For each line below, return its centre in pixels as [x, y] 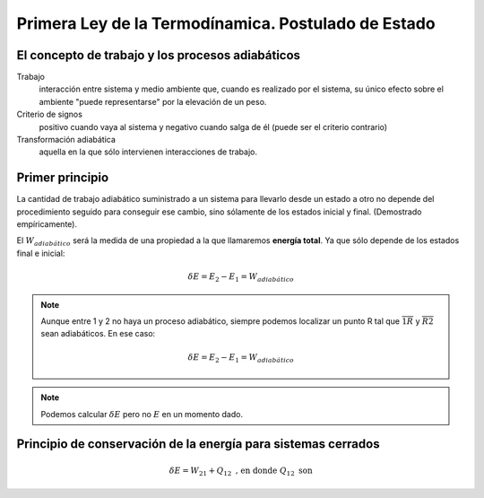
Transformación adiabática [66, 140]
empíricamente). [47, 224]
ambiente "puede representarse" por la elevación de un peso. [153, 101]
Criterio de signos [49, 114]
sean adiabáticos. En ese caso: [98, 334]
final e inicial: [41, 253]
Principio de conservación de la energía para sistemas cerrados [198, 444]
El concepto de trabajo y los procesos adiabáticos [158, 55]
